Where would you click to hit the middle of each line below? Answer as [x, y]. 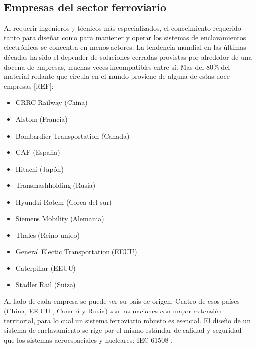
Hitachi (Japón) [39, 168]
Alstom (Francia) [41, 119]
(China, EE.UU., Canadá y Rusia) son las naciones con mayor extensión [113, 311]
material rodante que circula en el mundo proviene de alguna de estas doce [117, 76]
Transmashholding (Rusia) [55, 185]
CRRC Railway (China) [52, 102]
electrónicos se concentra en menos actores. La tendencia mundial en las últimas [125, 47]
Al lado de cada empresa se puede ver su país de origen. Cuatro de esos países [122, 301]
